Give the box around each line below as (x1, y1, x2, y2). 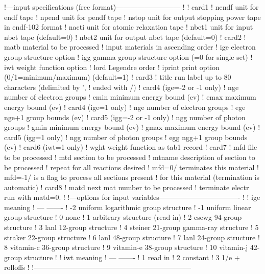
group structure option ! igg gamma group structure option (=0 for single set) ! (4, 51, 253, 62)
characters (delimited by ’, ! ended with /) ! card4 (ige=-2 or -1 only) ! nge (4, 81, 239, 92)
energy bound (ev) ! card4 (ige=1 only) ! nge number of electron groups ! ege (4, 101, 246, 112)
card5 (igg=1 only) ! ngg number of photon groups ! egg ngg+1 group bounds (4, 131, 248, 142)
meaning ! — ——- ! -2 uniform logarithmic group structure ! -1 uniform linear (4, 201, 251, 212)
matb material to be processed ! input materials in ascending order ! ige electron (4, 41, 256, 52)
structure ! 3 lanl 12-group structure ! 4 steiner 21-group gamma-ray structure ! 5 (4, 222, 259, 233)
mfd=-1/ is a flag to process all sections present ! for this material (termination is (4, 172, 260, 182)
